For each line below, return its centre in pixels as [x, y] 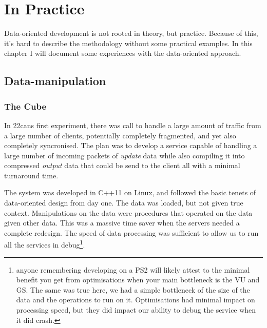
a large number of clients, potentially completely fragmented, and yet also [120, 135]
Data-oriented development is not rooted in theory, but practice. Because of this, [131, 33]
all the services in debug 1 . [45, 244]
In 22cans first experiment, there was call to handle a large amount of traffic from [133, 125]
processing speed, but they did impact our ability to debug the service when [136, 310]
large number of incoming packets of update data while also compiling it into [125, 155]
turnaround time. [31, 175]
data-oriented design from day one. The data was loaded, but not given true [124, 203]
